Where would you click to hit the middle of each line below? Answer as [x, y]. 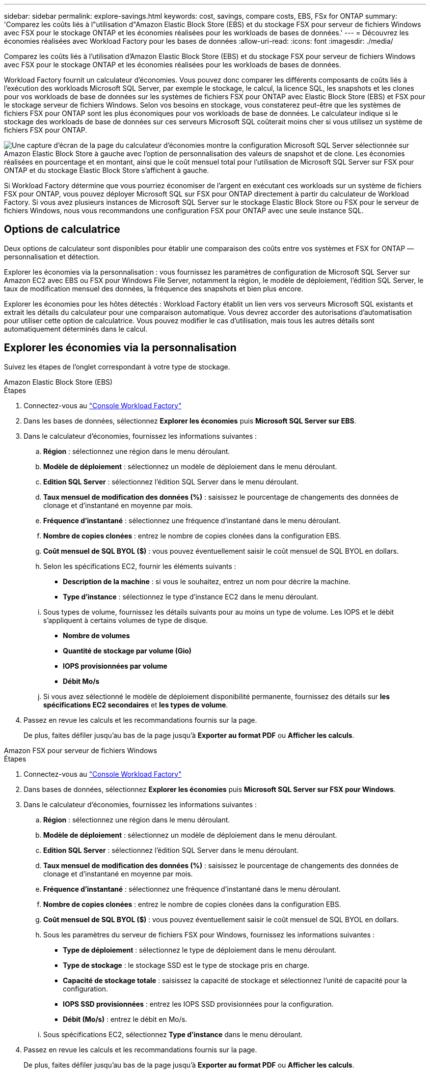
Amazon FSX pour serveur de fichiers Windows [81, 750]
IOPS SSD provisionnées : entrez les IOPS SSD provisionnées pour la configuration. [198, 1004]
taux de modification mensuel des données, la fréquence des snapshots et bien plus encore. [154, 288]
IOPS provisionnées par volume [115, 666]
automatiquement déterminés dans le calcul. [76, 329]
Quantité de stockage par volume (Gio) [127, 650]
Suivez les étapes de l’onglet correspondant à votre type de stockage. [117, 367]
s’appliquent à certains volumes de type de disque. [126, 620]
